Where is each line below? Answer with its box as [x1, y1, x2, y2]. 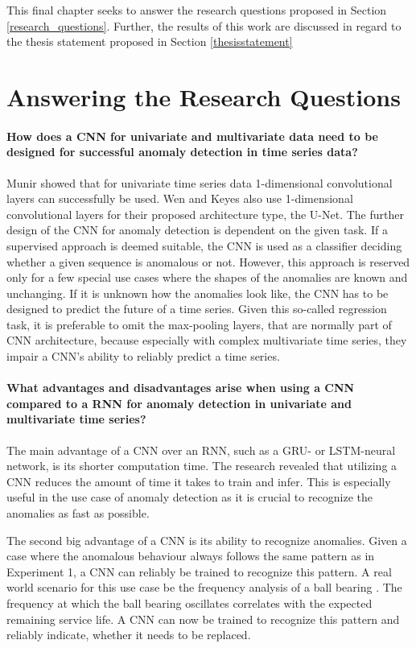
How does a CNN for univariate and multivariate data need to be [6, 127, 378, 144]
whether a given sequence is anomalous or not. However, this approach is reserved [6, 253, 410, 270]
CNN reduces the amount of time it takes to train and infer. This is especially [6, 473, 391, 489]
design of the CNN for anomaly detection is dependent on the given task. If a [6, 221, 388, 238]
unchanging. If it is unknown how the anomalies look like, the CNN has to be [6, 284, 389, 301]
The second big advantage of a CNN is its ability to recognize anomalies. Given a [6, 531, 407, 548]
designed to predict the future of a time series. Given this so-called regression [6, 300, 387, 317]
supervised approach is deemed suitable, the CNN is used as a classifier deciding [6, 237, 402, 254]
